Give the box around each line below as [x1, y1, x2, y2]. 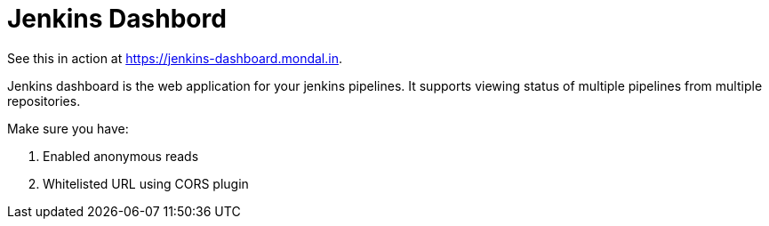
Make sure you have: [7, 120, 129, 136]
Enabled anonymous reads [43, 148, 199, 164]
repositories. [7, 93, 81, 109]
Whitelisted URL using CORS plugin [43, 175, 249, 191]
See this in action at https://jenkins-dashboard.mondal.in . [7, 50, 342, 66]
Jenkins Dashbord [7, 4, 227, 34]
